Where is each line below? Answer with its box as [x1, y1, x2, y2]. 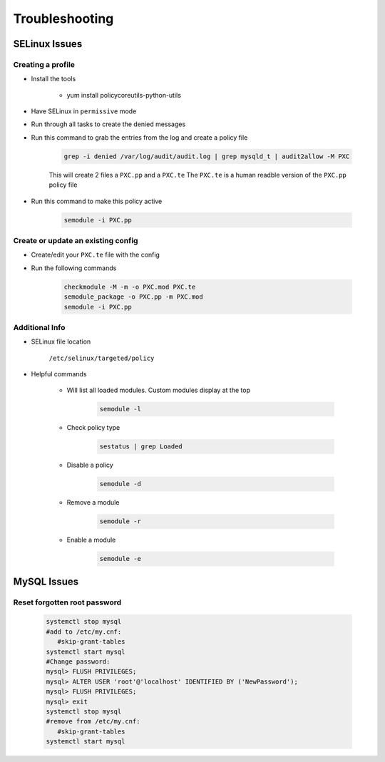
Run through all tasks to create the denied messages [31, 120, 186, 128]
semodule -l [99, 405, 142, 413]
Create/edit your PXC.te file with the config [31, 250, 160, 259]
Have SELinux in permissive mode [31, 107, 137, 115]
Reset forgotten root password [13, 597, 122, 607]
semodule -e [99, 555, 142, 563]
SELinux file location [31, 337, 91, 346]
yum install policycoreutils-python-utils [66, 91, 182, 99]
